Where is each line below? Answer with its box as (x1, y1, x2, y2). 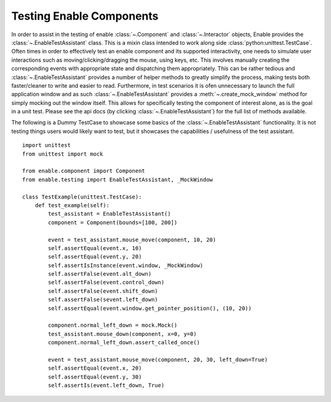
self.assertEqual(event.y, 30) (48, 373, 142, 380)
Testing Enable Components (11, 9, 159, 23)
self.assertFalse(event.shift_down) (48, 287, 159, 294)
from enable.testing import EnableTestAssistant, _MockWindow (22, 176, 213, 183)
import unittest (22, 142, 71, 149)
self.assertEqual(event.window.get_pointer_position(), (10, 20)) (48, 305, 252, 312)
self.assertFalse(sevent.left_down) (48, 296, 159, 303)
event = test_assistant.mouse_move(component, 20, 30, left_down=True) (48, 356, 268, 363)
